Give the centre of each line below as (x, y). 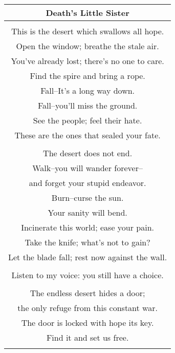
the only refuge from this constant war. (87, 308)
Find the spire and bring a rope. (87, 76)
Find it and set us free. (87, 337)
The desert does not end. (88, 153)
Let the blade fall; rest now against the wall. (88, 257)
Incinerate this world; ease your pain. (88, 227)
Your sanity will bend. (87, 212)
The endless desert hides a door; (87, 293)
